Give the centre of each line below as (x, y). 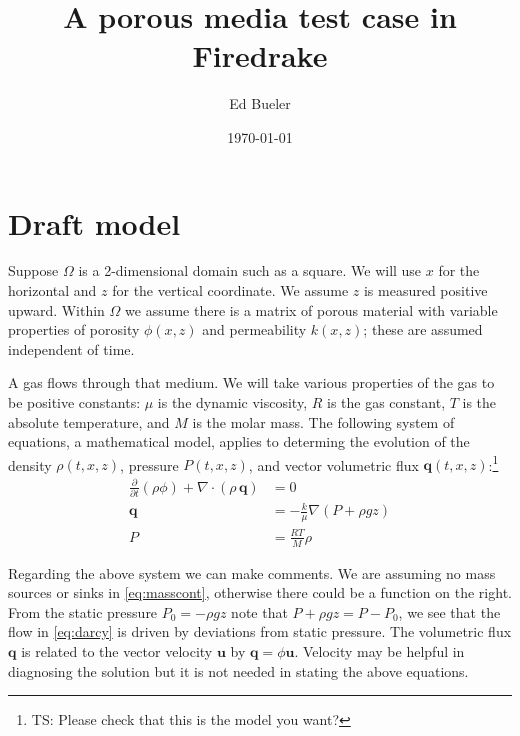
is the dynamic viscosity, (232, 402)
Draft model (94, 222)
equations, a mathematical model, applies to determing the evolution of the (239, 441)
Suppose (33, 270)
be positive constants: (74, 402)
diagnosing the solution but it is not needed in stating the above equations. (238, 670)
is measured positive (425, 290)
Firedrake (260, 55)
